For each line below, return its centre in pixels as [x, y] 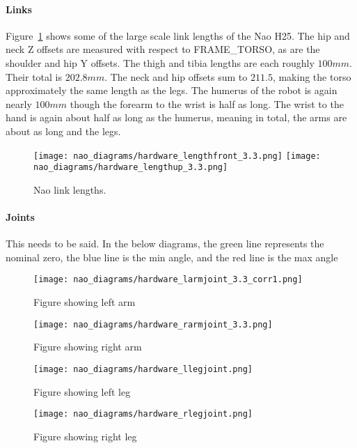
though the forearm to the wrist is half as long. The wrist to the [207, 103]
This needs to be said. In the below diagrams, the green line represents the [165, 244]
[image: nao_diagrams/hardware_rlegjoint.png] [143, 414]
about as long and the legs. [63, 131]
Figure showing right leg [85, 436]
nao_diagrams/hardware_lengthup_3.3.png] [131, 168]
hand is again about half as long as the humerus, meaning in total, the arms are [176, 117]
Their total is [34, 76]
